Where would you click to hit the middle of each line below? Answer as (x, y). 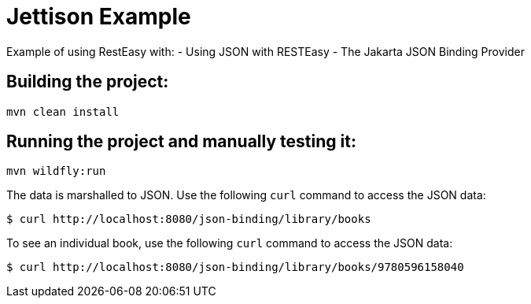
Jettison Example (99, 17)
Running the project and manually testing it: (181, 142)
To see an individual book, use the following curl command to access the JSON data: (230, 243)
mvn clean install (63, 111)
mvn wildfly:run (56, 171)
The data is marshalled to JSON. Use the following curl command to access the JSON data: (246, 195)
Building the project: (88, 82)
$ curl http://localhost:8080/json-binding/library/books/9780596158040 (235, 267)
